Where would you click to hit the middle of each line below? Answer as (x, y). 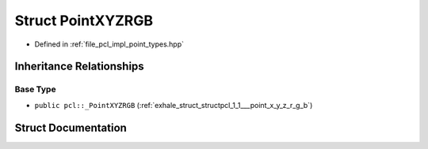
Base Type (35, 89)
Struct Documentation (71, 127)
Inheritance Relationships (79, 67)
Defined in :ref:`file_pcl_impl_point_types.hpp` (109, 44)
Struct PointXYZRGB (84, 20)
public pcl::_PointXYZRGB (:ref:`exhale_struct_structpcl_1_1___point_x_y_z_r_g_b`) (174, 105)
